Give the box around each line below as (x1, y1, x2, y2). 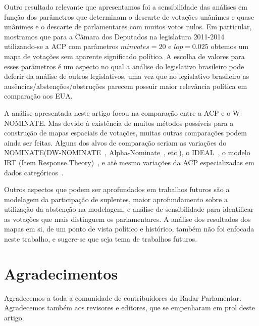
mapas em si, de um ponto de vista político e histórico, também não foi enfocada (4, 223, 254, 234)
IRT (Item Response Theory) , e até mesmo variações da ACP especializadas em (4, 157, 254, 167)
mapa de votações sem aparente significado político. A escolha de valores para (4, 51, 245, 61)
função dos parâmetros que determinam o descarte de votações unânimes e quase (4, 11, 254, 22)
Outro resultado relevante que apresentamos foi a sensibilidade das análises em (4, 2, 247, 12)
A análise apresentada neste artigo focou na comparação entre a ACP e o (4, 107, 231, 118)
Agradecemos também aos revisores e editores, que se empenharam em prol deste (4, 302, 255, 313)
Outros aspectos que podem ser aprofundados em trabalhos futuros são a (4, 184, 230, 195)
